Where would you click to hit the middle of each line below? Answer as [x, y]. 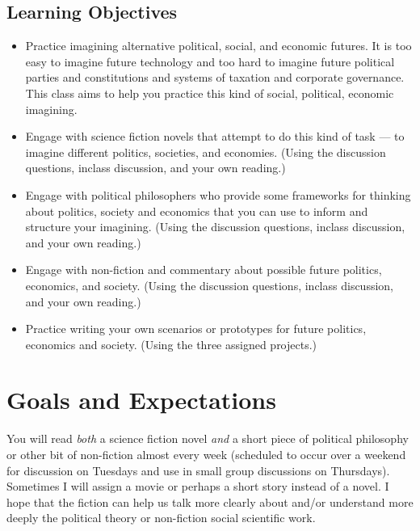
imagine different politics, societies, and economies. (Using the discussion [206, 152]
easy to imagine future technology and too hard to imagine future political [210, 61]
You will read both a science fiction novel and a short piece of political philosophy [208, 438]
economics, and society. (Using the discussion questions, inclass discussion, [209, 285]
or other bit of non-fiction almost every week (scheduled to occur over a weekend [206, 455]
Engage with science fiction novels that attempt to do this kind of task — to [215, 136]
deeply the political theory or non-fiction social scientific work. [161, 518]
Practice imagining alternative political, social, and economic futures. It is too [218, 46]
